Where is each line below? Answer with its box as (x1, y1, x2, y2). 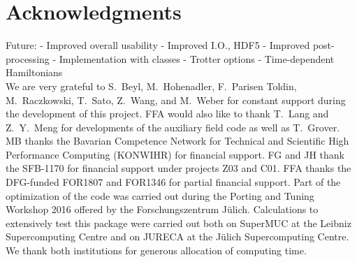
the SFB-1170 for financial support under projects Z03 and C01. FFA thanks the (6, 161, 351, 175)
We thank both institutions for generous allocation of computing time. (6, 243, 307, 258)
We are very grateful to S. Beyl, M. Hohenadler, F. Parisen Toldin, (6, 78, 297, 93)
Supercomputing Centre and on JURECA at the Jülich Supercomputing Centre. (6, 229, 349, 244)
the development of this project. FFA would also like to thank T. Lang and (6, 106, 329, 121)
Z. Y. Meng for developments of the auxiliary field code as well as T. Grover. (6, 119, 340, 134)
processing (6, 51, 50, 66)
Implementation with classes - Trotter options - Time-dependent (59, 51, 335, 66)
